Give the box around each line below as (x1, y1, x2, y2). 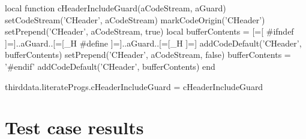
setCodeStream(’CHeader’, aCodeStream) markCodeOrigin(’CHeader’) (5, 13, 265, 26)
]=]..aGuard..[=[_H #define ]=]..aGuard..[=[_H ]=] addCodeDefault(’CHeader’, (5, 36, 302, 49)
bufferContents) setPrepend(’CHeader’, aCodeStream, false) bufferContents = (5, 48, 291, 61)
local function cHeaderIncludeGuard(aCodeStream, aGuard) (5, 2, 226, 14)
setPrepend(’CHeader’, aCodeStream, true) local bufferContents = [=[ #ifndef (5, 25, 294, 38)
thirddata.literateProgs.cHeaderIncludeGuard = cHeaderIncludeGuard (5, 80, 263, 92)
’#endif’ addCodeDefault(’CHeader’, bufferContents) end (5, 60, 215, 72)
